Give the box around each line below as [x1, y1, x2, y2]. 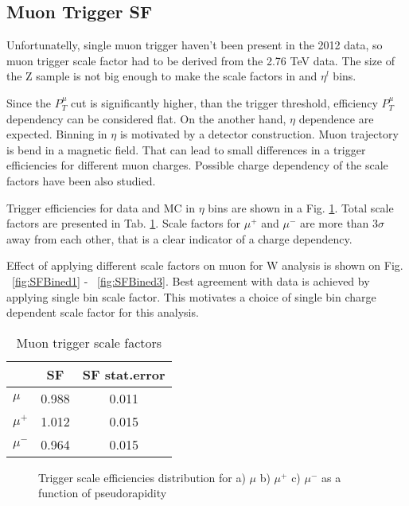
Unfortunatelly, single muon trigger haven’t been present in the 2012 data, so [6, 37, 383, 53]
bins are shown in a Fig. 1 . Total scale [208, 199, 394, 216]
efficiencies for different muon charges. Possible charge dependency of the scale [6, 157, 388, 173]
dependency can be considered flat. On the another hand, [6, 110, 286, 127]
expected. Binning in [6, 126, 107, 142]
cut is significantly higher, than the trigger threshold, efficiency [71, 94, 378, 111]
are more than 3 [299, 215, 379, 232]
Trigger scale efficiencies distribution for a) [38, 469, 246, 485]
